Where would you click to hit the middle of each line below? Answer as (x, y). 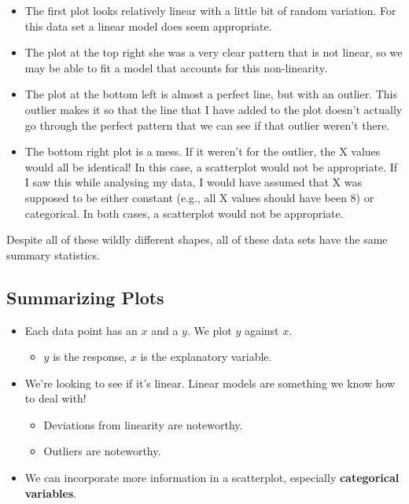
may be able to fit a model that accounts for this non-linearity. (176, 67)
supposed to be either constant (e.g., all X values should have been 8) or (199, 197)
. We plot (209, 330)
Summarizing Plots (85, 297)
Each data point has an (81, 330)
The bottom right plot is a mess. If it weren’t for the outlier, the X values (203, 151)
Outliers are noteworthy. (102, 451)
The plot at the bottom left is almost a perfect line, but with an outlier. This (211, 94)
